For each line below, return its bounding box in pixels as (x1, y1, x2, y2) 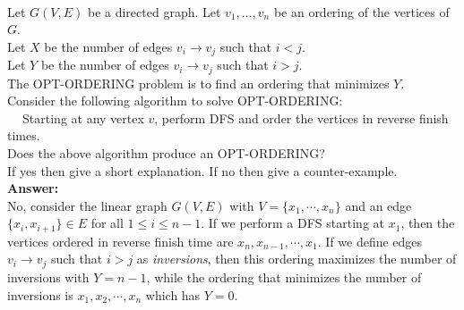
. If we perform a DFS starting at (201, 214, 384, 232)
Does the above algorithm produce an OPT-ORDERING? (7, 144, 325, 163)
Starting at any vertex (22, 108, 144, 127)
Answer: (7, 179, 59, 197)
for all (90, 214, 124, 232)
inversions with (7, 267, 90, 286)
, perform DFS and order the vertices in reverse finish (154, 108, 449, 127)
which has (145, 285, 201, 304)
